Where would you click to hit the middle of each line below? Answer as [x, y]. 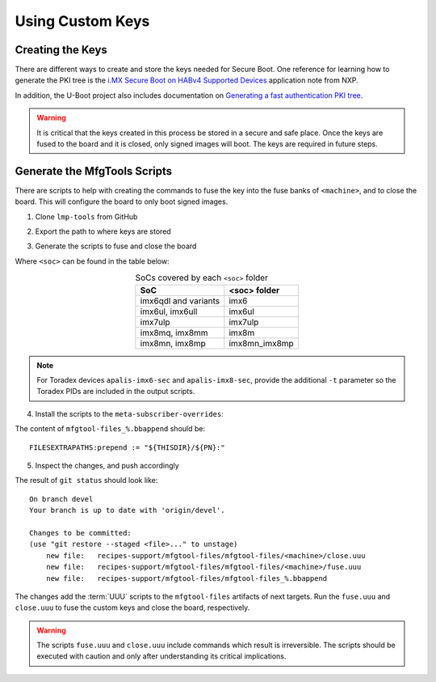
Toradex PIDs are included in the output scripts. [116, 392]
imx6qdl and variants [180, 301]
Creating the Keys [61, 50]
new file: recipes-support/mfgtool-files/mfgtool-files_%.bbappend [187, 578]
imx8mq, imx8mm [174, 333]
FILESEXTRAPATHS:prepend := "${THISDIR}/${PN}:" [127, 447]
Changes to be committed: [81, 533]
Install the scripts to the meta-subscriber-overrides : [129, 413]
